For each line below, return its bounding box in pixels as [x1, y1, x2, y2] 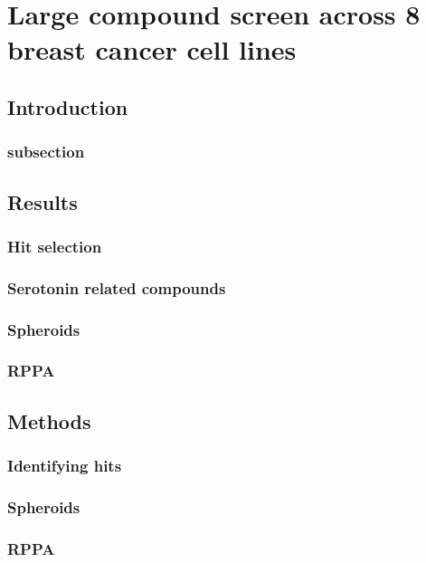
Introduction [7, 92, 128, 120]
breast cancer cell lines [7, 31, 297, 68]
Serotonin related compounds [7, 276, 226, 299]
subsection [7, 140, 85, 163]
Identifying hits [7, 454, 122, 477]
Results [7, 187, 78, 215]
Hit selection [7, 234, 102, 257]
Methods [7, 406, 91, 434]
